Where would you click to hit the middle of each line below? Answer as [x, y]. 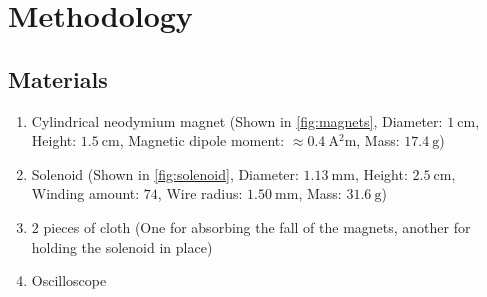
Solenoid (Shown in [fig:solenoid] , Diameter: [165, 173]
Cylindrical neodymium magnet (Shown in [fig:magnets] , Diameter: [237, 120]
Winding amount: [85, 193]
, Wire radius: [200, 193]
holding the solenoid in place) [122, 246]
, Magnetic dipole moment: [202, 140]
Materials [58, 78]
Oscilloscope [69, 280]
